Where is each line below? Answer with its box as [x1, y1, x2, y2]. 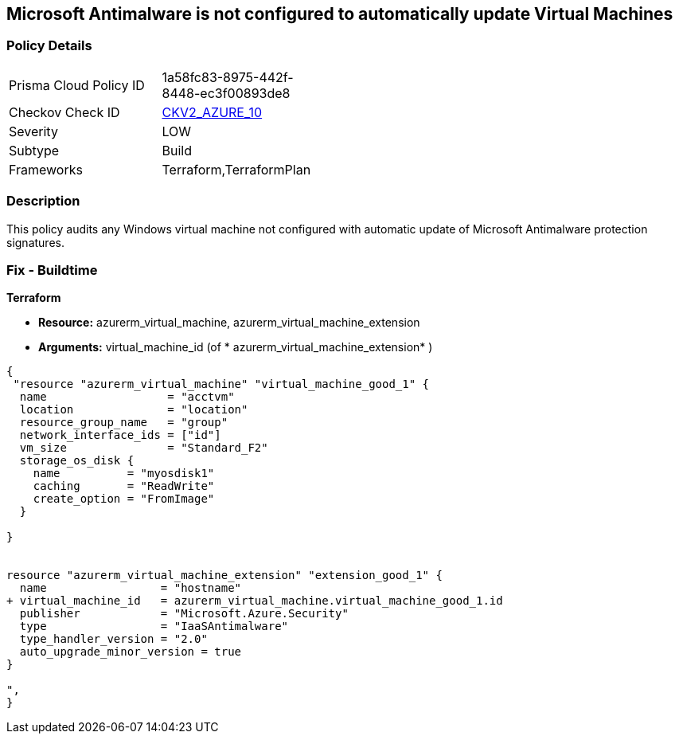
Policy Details [6, 37, 92, 54]
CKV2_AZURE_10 [162, 104, 263, 120]
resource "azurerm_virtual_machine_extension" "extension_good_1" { [6, 569, 443, 582]
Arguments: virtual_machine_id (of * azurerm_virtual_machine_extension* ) [38, 340, 433, 354]
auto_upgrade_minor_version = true [19, 645, 242, 659]
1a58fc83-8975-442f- [162, 69, 294, 85]
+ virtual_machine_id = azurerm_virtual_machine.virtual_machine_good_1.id [6, 594, 503, 608]
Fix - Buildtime [6, 261, 98, 278]
